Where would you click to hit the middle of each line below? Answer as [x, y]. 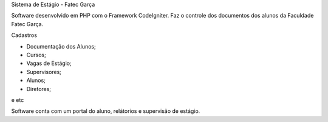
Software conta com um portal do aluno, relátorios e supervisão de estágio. [106, 111]
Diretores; [39, 89]
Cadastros [24, 35]
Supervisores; [44, 72]
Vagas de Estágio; [49, 63]
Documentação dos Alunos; [61, 46]
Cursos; [36, 55]
